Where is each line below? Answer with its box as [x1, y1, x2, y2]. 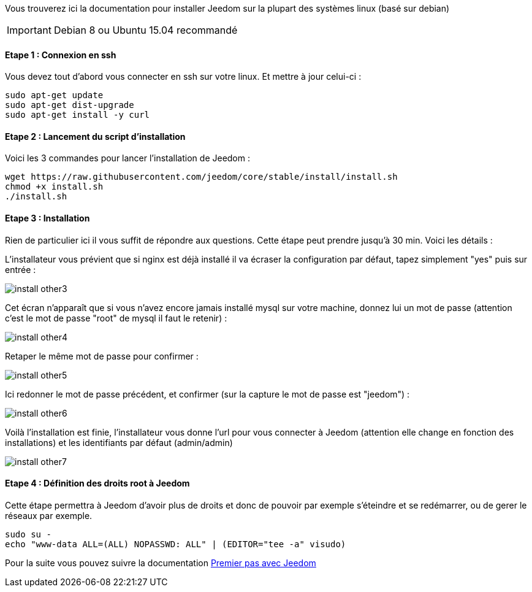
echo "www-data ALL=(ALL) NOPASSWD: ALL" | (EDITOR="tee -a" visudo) [5, 539, 346, 549]
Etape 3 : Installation [5, 213, 90, 224]
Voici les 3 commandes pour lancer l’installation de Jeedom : [5, 153, 250, 164]
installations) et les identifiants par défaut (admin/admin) [5, 437, 233, 448]
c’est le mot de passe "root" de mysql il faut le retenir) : [5, 312, 227, 323]
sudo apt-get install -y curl [5, 110, 150, 120]
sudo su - [5, 529, 51, 539]
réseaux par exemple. [5, 510, 93, 521]
